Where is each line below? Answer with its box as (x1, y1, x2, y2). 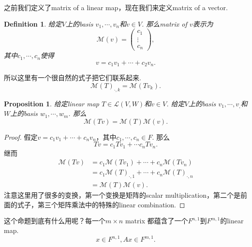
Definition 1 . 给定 (4, 18, 62, 29)
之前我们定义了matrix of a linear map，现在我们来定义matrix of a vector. (4, 2, 228, 12)
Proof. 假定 (4, 131, 38, 142)
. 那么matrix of (141, 18, 187, 29)
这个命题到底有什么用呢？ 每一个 (4, 216, 105, 226)
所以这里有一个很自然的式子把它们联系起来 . (4, 73, 141, 83)
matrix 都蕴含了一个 (125, 216, 188, 226)
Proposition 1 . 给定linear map (4, 98, 99, 108)
